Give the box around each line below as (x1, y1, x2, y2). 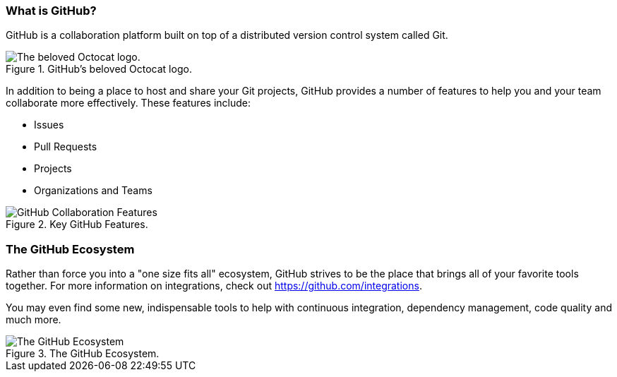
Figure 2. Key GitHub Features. (6, 218, 148, 231)
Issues (34, 119, 64, 131)
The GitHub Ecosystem (6, 241, 135, 256)
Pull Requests (34, 140, 97, 153)
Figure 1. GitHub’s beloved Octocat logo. (6, 63, 192, 76)
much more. (6, 313, 61, 326)
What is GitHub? (6, 4, 97, 18)
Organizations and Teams (34, 184, 152, 197)
